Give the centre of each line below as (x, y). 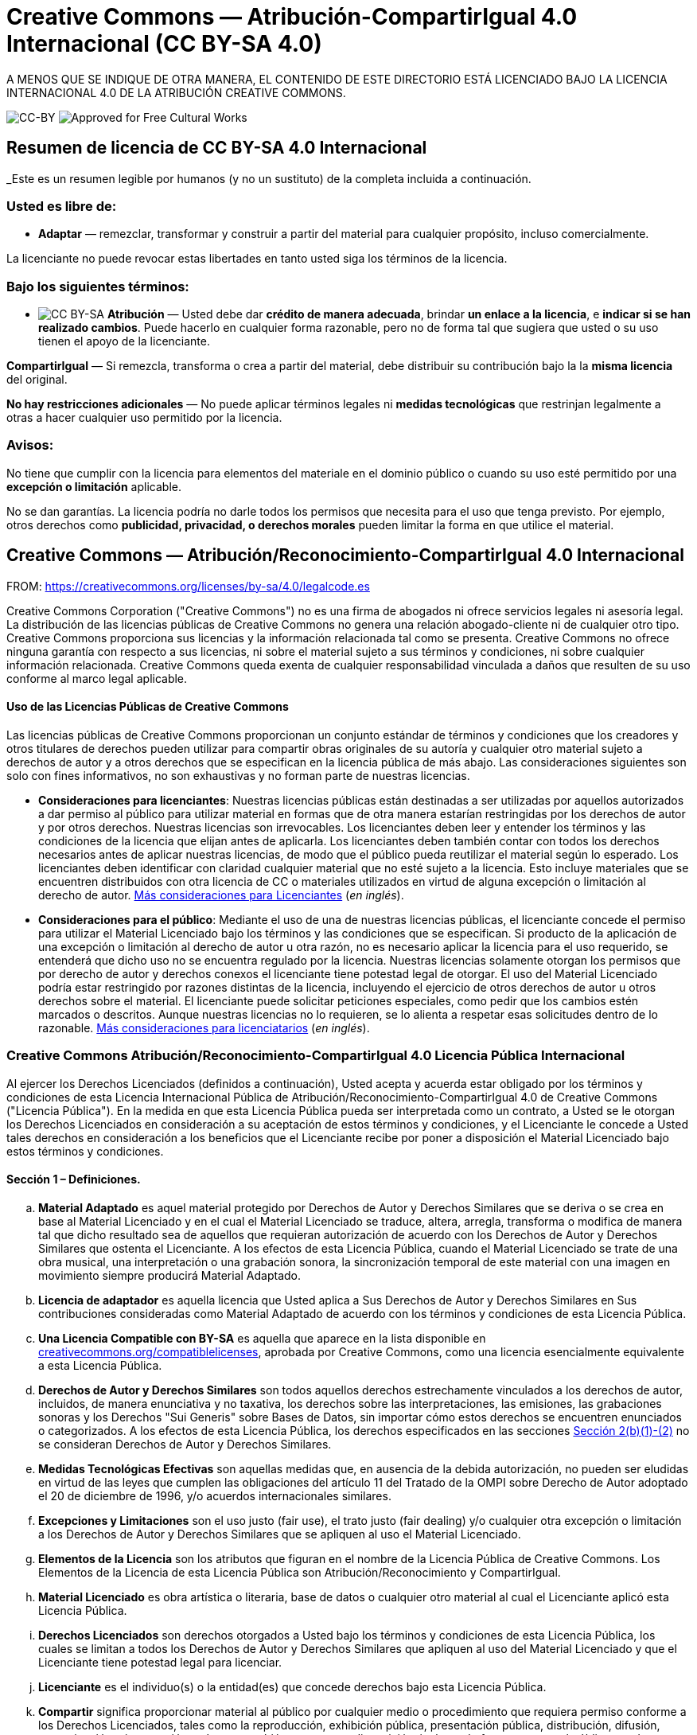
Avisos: (30, 445)
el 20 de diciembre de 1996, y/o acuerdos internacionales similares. (215, 1495)
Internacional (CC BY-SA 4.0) (164, 44)
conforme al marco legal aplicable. (97, 678)
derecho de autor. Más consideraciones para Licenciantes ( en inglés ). (221, 895)
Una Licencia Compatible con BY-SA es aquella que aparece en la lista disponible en (262, 1338)
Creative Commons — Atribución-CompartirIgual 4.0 (292, 17)
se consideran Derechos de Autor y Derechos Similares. (185, 1444)
